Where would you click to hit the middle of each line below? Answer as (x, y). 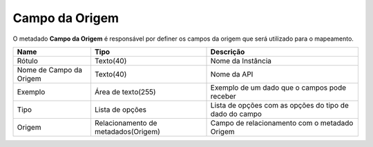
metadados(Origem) (127, 131)
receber (223, 96)
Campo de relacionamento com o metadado (282, 123)
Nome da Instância (241, 61)
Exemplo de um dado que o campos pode (278, 88)
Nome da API (232, 74)
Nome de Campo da (50, 70)
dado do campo (236, 114)
